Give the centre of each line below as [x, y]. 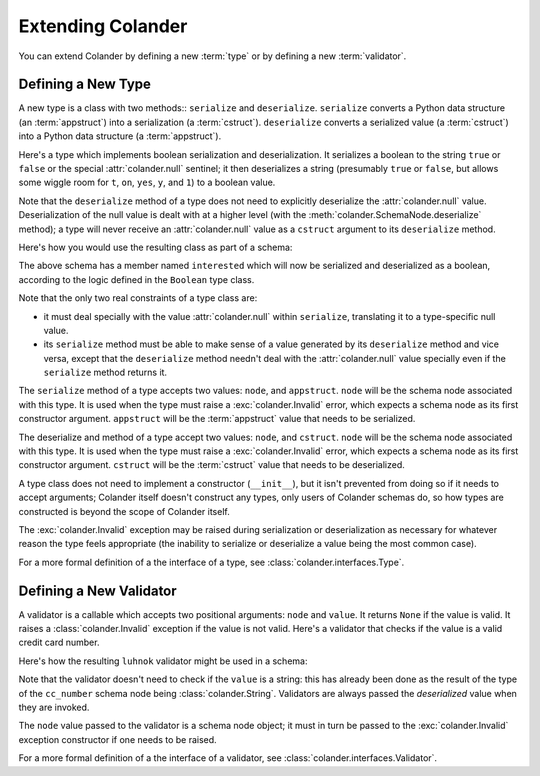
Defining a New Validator [97, 590]
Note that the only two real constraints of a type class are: [138, 298]
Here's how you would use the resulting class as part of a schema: [155, 247]
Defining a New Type [85, 84]
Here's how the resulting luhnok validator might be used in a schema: [163, 661]
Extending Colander [103, 26]
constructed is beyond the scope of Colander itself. [124, 511]
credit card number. [59, 642]
